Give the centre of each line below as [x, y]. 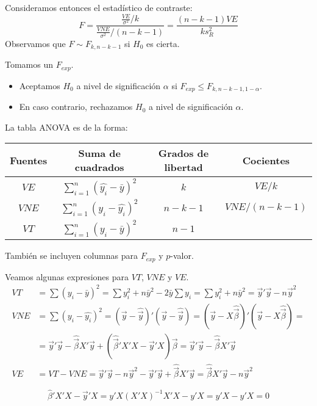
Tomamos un [29, 64]
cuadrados [99, 167]
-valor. [182, 256]
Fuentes [29, 160]
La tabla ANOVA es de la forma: [66, 127]
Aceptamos [40, 85]
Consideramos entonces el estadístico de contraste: [99, 7]
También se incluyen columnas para [71, 256]
